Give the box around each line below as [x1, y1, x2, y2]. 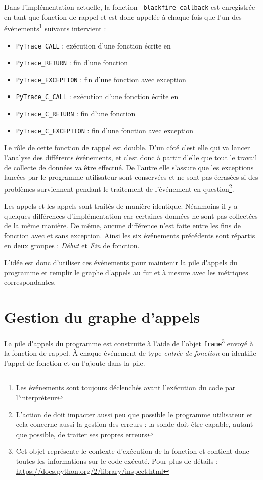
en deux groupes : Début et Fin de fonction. [4, 240, 140, 251]
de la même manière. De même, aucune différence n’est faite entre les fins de [4, 220, 241, 231]
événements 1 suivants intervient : [4, 22, 106, 33]
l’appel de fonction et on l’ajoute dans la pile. [4, 357, 145, 368]
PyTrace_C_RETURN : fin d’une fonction [16, 108, 136, 119]
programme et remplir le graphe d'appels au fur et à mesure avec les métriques [4, 267, 248, 277]
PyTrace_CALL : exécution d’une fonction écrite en [16, 40, 171, 51]
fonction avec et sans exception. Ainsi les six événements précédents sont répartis [4, 230, 255, 241]
